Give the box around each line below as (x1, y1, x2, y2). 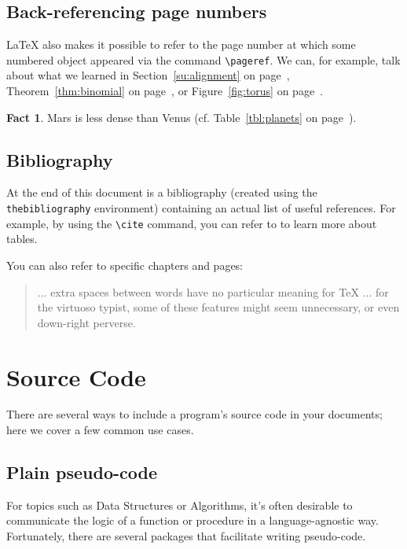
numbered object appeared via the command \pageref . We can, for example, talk (6, 51, 401, 68)
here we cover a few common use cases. (6, 422, 194, 438)
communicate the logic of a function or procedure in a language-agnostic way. (6, 512, 379, 529)
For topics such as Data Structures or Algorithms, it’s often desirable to (6, 496, 353, 513)
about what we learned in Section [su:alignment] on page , (6, 67, 290, 83)
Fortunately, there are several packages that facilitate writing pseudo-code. (6, 528, 366, 544)
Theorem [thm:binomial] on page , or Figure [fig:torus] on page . (6, 83, 324, 99)
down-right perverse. (37, 314, 136, 330)
